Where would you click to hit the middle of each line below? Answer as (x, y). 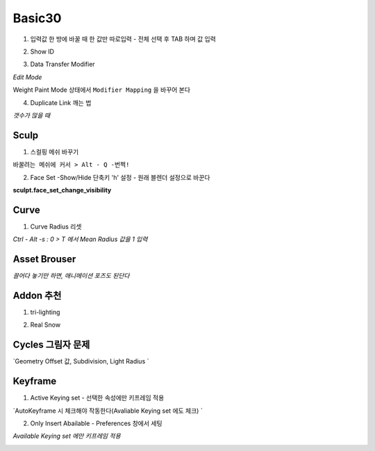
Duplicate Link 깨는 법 (61, 102)
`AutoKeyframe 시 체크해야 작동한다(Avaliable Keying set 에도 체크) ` (108, 411)
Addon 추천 (37, 295)
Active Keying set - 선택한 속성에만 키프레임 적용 (97, 398)
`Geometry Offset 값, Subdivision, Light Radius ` (81, 361)
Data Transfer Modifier (62, 64)
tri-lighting (45, 312)
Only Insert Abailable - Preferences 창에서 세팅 (96, 423)
